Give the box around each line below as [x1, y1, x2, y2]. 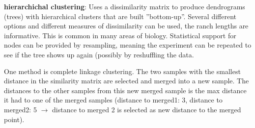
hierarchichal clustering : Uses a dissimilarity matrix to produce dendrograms [4, 1, 245, 11]
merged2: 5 [4, 104, 37, 114]
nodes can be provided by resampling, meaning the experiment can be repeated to [4, 40, 252, 50]
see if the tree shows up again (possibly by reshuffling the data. [4, 49, 194, 59]
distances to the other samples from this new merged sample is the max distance [4, 85, 247, 95]
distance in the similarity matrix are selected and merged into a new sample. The [4, 76, 249, 86]
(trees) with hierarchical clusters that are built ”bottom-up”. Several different [4, 11, 237, 21]
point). [4, 114, 25, 124]
